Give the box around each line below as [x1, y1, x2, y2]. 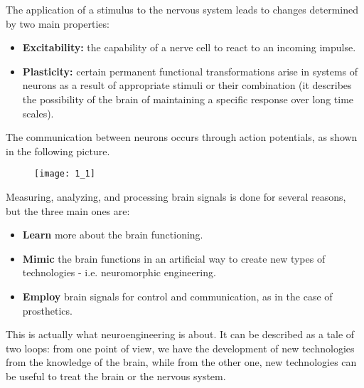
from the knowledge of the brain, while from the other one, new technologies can [6, 355, 357, 369]
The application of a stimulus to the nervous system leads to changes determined [6, 2, 359, 16]
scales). [22, 105, 54, 120]
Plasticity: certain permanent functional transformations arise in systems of [22, 63, 358, 78]
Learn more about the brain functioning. [22, 227, 203, 242]
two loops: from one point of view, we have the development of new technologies [6, 340, 355, 355]
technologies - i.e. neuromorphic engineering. [22, 265, 216, 280]
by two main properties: [6, 16, 109, 31]
